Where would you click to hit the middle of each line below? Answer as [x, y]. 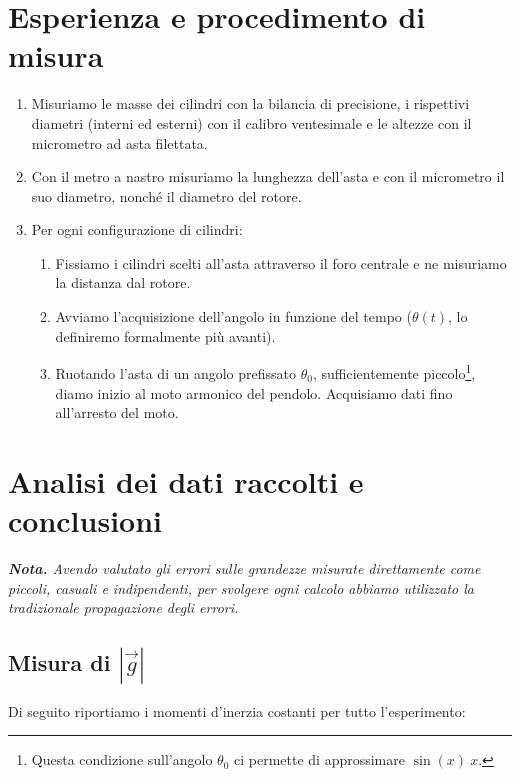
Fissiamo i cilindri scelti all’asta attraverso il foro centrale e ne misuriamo [281, 262]
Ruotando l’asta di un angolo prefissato [176, 372]
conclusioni [85, 520]
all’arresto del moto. [117, 412]
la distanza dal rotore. [123, 282]
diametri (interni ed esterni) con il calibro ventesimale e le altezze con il [251, 122]
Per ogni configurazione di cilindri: [137, 229]
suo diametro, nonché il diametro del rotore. [166, 195]
